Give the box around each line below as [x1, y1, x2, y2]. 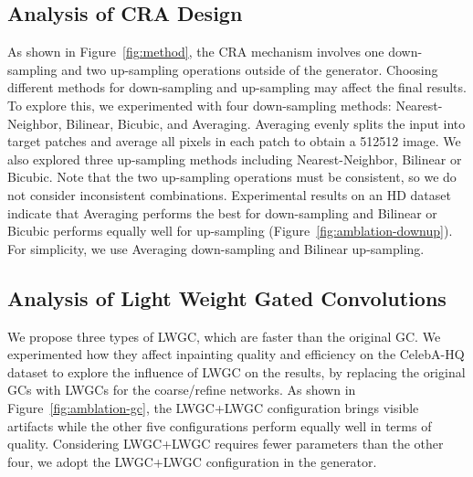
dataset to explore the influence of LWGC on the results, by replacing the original [7, 362, 466, 381]
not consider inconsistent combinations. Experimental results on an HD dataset [7, 185, 451, 204]
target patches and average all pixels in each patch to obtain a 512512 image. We [7, 132, 461, 151]
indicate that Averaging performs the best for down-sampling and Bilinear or [7, 203, 437, 222]
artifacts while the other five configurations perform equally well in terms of [7, 416, 432, 435]
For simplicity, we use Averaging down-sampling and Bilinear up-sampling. [7, 238, 425, 258]
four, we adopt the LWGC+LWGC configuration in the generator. [7, 451, 377, 471]
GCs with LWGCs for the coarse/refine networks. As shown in [7, 380, 356, 399]
